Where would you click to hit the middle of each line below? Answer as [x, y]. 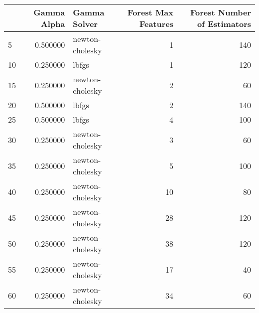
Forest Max [151, 12]
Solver [85, 24]
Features [156, 24]
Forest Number [220, 12]
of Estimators [224, 24]
